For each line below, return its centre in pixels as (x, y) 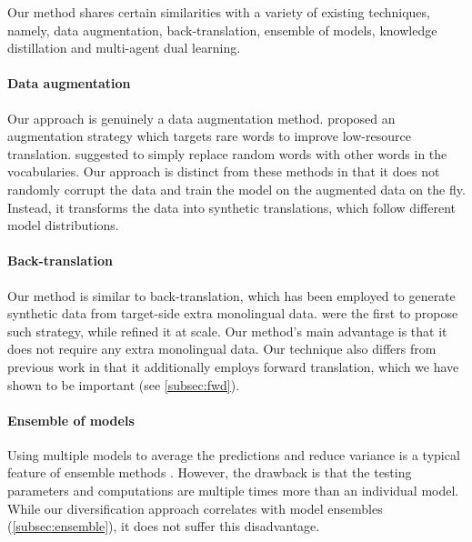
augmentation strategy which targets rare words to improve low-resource (209, 136)
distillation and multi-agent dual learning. (124, 48)
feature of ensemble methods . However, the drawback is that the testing (210, 472)
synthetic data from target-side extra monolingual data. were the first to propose (233, 313)
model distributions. (63, 225)
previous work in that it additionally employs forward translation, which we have (233, 366)
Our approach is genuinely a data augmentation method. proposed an (201, 118)
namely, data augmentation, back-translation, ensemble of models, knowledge (222, 30)
